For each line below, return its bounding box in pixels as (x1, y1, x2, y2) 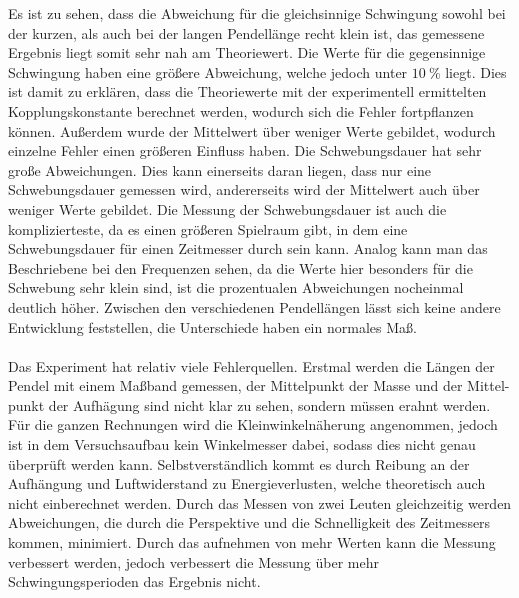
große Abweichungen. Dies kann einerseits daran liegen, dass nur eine (8, 159, 432, 180)
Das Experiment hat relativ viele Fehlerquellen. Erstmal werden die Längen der (8, 355, 495, 376)
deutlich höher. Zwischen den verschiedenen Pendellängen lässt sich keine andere (8, 296, 501, 317)
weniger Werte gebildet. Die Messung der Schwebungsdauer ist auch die (8, 198, 447, 219)
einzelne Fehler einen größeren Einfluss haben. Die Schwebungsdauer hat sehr (8, 140, 482, 161)
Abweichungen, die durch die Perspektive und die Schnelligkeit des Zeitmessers (8, 512, 491, 533)
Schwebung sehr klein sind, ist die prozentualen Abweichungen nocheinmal (8, 277, 464, 298)
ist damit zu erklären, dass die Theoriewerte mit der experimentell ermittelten (8, 81, 487, 102)
